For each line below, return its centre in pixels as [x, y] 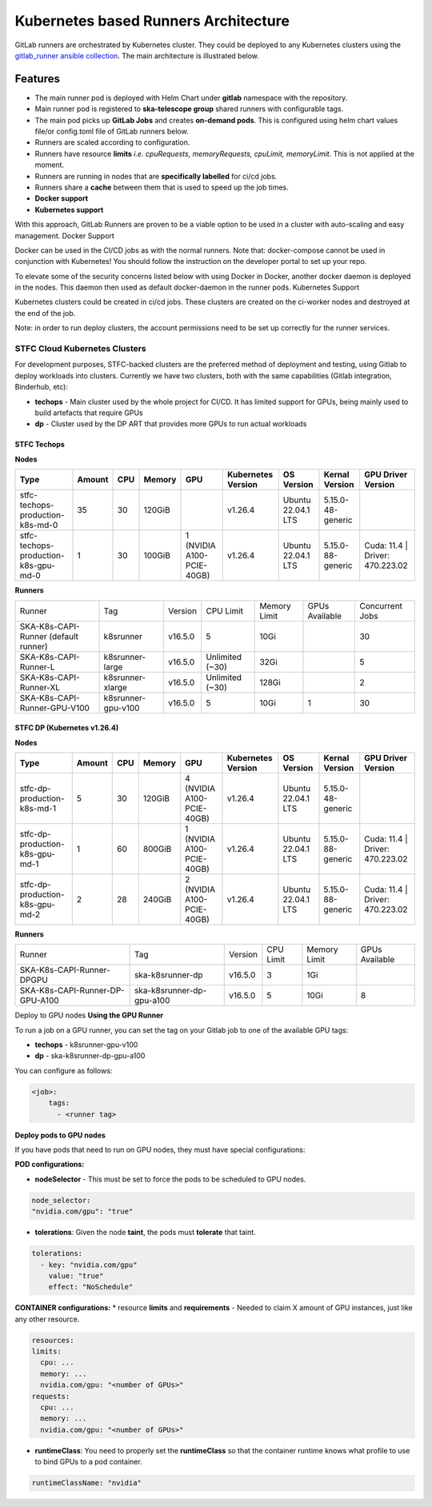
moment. [49, 165]
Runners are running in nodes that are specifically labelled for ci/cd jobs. [156, 176]
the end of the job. [45, 313]
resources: [53, 1340]
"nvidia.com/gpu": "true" [82, 1211]
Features [37, 79]
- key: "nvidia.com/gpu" [89, 1265]
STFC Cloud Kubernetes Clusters [81, 349]
